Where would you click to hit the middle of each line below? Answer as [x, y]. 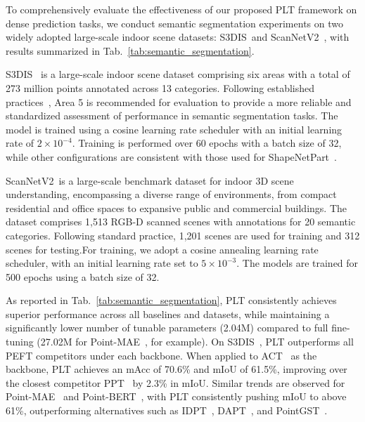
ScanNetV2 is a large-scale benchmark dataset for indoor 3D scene [150, 180]
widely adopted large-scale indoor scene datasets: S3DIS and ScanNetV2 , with [178, 37]
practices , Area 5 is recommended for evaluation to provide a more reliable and [179, 101]
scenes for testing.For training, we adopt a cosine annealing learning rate [162, 249]
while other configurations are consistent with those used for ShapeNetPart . [171, 156]
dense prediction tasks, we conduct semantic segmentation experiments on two [174, 23]
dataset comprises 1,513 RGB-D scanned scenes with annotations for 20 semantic [181, 222]
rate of [20, 143]
